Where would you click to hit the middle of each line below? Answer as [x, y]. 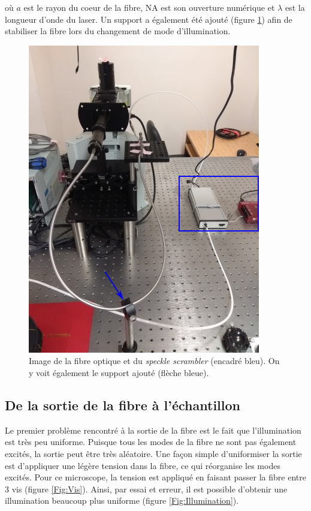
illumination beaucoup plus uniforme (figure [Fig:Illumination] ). [122, 501]
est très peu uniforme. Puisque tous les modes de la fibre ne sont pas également [151, 442]
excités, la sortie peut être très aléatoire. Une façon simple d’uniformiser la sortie [153, 453]
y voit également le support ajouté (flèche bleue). [119, 372]
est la [295, 7]
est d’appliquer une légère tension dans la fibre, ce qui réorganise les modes [143, 465]
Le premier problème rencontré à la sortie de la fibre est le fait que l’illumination [153, 430]
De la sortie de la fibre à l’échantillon [123, 405]
